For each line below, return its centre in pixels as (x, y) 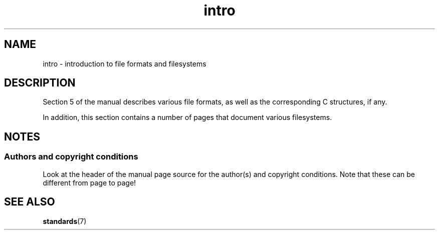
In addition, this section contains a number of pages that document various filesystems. (187, 117)
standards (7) (65, 221)
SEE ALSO (30, 202)
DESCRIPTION (40, 83)
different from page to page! (89, 182)
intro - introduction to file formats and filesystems (125, 63)
